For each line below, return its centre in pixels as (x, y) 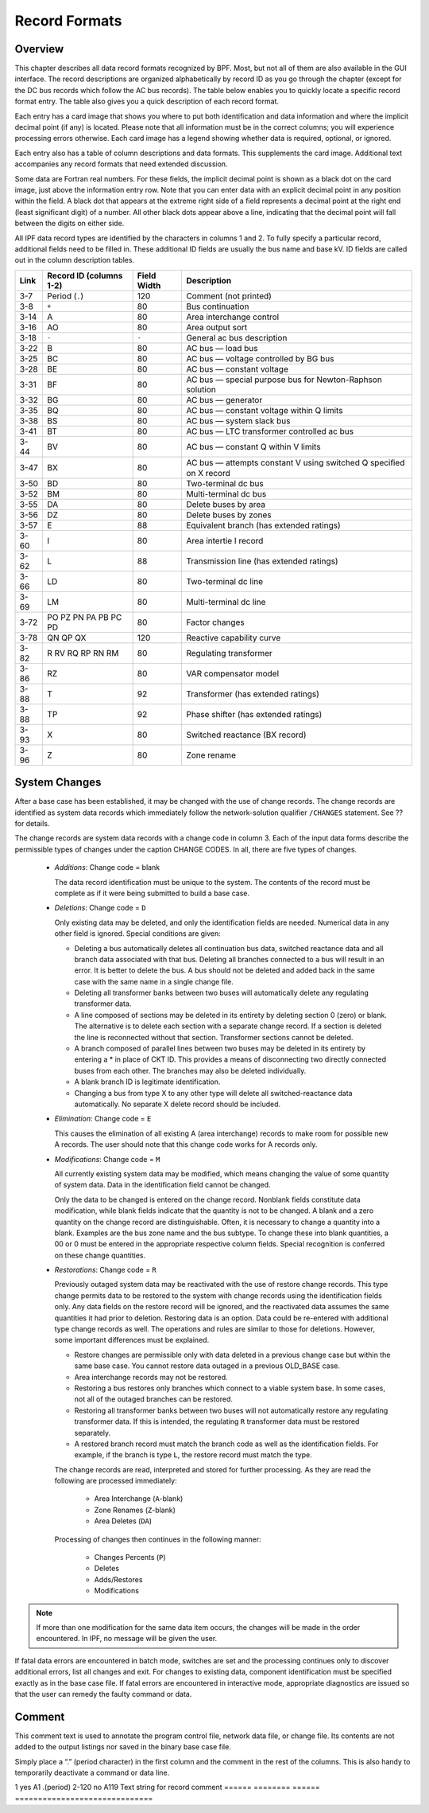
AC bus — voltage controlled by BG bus (260, 358)
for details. (32, 823)
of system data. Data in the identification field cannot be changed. (162, 1185)
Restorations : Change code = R (105, 1270)
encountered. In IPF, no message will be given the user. (127, 1639)
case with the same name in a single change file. (154, 981)
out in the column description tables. (75, 260)
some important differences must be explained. (132, 1340)
